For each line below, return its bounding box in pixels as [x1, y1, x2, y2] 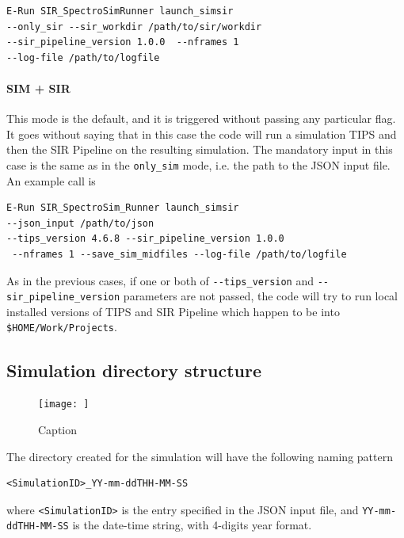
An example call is [6, 172, 96, 189]
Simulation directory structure [6, 357, 261, 382]
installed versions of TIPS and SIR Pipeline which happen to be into [6, 303, 340, 319]
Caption [38, 422, 78, 437]
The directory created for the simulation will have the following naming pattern [6, 448, 393, 464]
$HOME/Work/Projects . [6, 319, 117, 335]
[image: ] [38, 399, 90, 410]
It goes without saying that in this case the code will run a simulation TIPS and [6, 125, 397, 142]
